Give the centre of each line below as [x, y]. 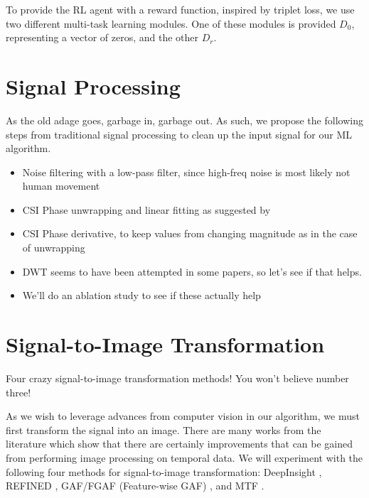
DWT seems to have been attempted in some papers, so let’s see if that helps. [192, 271]
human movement [61, 186]
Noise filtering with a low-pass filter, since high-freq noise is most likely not [186, 172]
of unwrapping [54, 248]
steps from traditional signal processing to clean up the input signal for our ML [179, 134]
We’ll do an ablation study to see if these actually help [141, 295]
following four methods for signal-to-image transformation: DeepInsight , [164, 471]
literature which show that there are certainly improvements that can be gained [180, 444]
